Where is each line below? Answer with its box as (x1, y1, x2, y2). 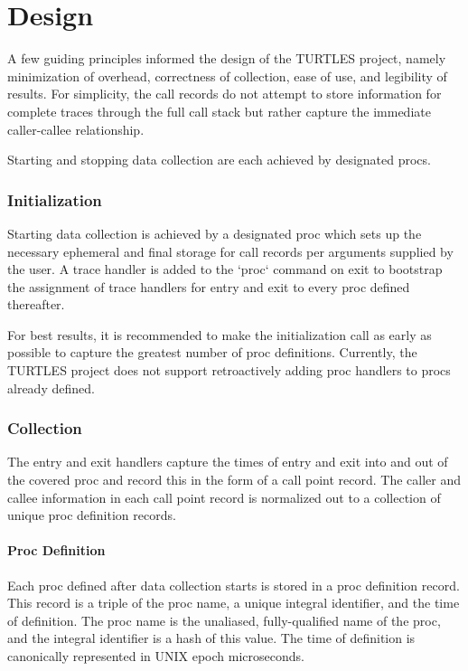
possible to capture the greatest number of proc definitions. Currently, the (7, 343, 417, 362)
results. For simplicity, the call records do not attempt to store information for (7, 84, 442, 103)
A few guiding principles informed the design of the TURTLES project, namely (7, 49, 446, 68)
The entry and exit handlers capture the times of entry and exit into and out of (7, 452, 448, 471)
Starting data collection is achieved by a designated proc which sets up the (7, 223, 422, 242)
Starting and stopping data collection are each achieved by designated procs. (7, 150, 431, 169)
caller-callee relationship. (7, 119, 145, 138)
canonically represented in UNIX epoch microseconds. (7, 647, 304, 666)
